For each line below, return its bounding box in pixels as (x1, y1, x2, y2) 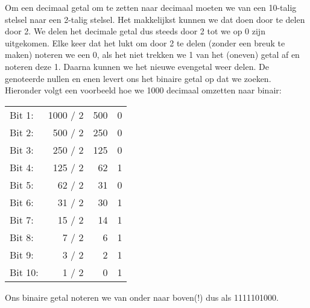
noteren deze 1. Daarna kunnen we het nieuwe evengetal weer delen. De (5, 60, 269, 72)
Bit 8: (10, 230, 34, 244)
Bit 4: (10, 160, 34, 174)
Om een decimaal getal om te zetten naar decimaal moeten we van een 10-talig (5, 1, 297, 13)
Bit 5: (10, 177, 34, 192)
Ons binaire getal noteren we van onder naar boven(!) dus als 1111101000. (5, 291, 279, 303)
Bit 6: (10, 195, 34, 209)
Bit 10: (10, 265, 39, 279)
